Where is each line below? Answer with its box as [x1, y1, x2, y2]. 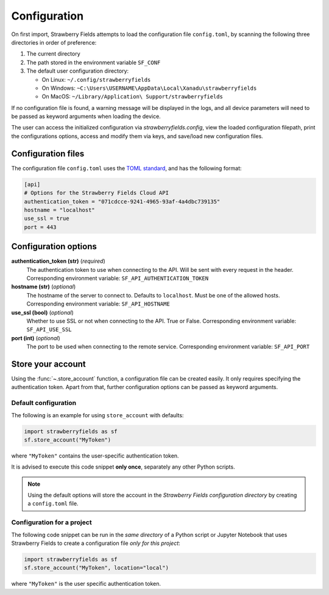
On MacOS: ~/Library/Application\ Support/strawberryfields [41, 93, 224, 100]
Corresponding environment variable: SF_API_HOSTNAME [26, 300, 170, 308]
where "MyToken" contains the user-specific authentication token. [11, 452, 179, 459]
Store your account [11, 359, 86, 369]
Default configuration [11, 399, 76, 407]
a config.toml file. [27, 500, 79, 507]
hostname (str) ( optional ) [11, 283, 76, 290]
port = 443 [24, 224, 57, 230]
